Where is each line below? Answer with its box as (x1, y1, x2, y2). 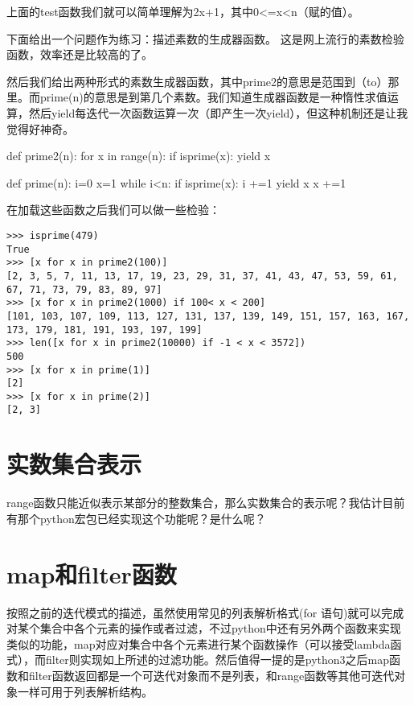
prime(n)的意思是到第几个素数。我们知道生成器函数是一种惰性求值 (39, 89, 387, 105)
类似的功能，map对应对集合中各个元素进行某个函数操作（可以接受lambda (6, 635, 391, 652)
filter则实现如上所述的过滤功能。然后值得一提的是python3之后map (45, 651, 390, 668)
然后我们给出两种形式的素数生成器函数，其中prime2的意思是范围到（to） (6, 72, 388, 89)
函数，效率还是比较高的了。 (6, 46, 153, 63)
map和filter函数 (6, 557, 177, 590)
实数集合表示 (6, 447, 142, 480)
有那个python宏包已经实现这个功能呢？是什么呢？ (6, 509, 266, 526)
